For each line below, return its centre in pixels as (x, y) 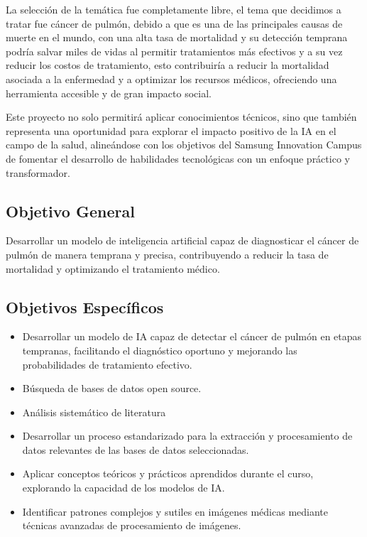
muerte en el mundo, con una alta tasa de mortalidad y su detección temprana (177, 37)
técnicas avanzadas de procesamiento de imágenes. (132, 525)
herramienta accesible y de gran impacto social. (109, 93)
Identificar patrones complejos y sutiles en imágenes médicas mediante (175, 511)
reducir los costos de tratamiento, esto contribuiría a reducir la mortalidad (168, 65)
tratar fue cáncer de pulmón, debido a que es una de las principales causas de (174, 23)
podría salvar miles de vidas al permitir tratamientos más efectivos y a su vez (174, 51)
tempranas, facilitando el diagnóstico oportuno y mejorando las (160, 350)
